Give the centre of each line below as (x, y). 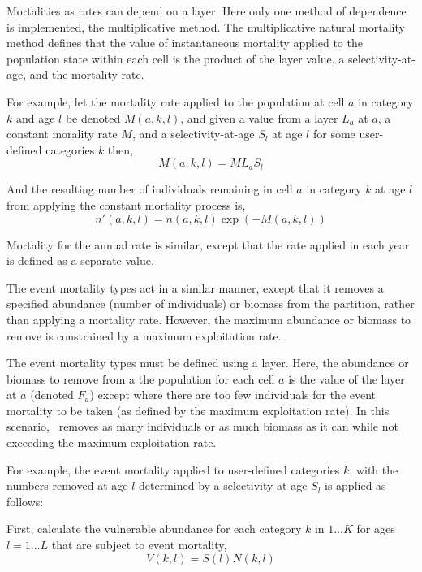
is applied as (355, 485)
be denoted (93, 117)
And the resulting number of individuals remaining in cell (150, 189)
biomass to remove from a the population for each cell (141, 378)
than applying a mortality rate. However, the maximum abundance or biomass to (209, 319)
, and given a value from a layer (259, 117)
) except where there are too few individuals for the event (233, 394)
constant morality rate (62, 134)
